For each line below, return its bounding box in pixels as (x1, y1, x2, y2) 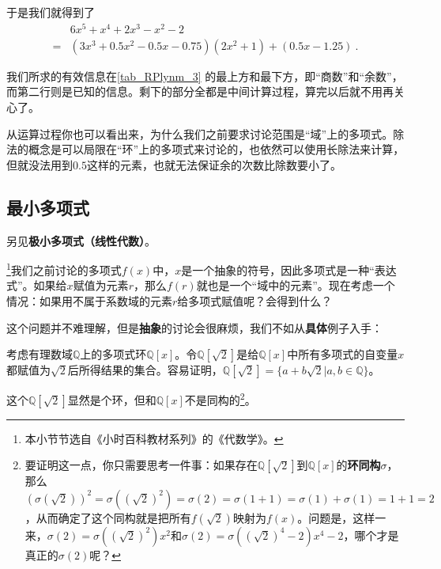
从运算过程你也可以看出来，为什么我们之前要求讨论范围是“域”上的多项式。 (6, 125, 394, 142)
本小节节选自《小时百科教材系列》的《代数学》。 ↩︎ (24, 430, 284, 446)
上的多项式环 (80, 346, 147, 362)
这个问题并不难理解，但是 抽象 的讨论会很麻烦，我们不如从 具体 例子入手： (6, 319, 383, 336)
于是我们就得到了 (6, 4, 95, 20)
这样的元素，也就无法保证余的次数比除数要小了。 (86, 156, 341, 173)
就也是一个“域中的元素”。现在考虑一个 (196, 277, 395, 294)
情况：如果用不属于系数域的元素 (6, 292, 172, 309)
